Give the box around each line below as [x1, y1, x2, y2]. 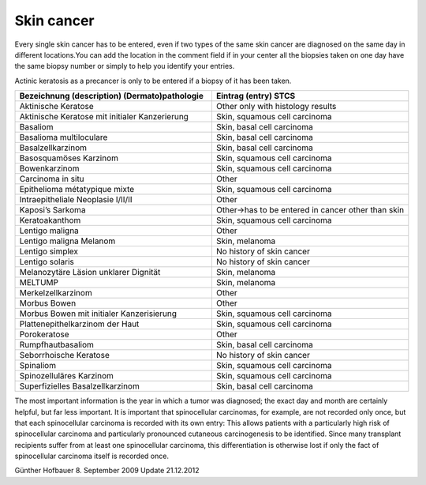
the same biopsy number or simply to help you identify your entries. [14, 62, 235, 71]
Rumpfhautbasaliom [19, 340, 95, 351]
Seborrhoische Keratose [19, 350, 110, 361]
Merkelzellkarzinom [19, 288, 92, 299]
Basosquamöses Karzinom [19, 152, 118, 164]
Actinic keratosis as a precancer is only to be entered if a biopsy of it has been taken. [14, 76, 292, 85]
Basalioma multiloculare [19, 132, 108, 143]
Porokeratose [19, 329, 70, 340]
